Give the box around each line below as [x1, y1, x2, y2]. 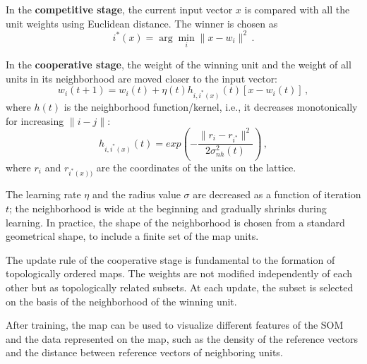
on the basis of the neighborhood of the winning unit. [6, 293, 237, 308]
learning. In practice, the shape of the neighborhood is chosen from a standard [6, 214, 345, 229]
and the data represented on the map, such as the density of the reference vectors [6, 331, 359, 346]
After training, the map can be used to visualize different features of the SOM [6, 317, 344, 332]
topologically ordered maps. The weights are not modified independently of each [6, 266, 353, 281]
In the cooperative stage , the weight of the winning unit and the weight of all [6, 56, 351, 71]
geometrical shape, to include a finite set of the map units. [6, 229, 259, 243]
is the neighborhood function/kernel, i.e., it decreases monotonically [64, 99, 358, 114]
